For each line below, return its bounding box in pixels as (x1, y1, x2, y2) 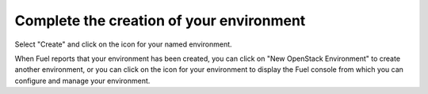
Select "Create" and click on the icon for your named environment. (14, 39, 233, 49)
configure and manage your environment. (14, 76, 151, 85)
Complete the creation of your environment (14, 12, 306, 29)
